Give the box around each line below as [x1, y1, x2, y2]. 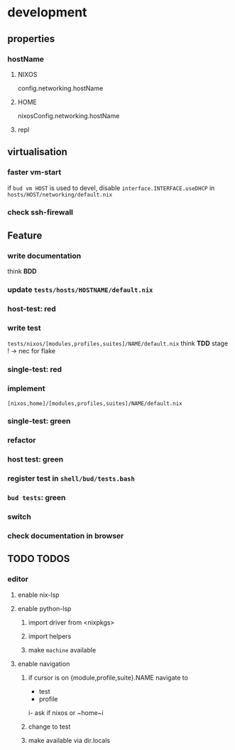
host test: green [7, 454, 64, 464]
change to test [28, 722, 71, 731]
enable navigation [17, 660, 70, 668]
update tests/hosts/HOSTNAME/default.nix [7, 285, 153, 295]
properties [7, 33, 55, 45]
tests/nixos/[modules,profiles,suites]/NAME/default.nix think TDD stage [7, 339, 229, 348]
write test [7, 323, 41, 333]
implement [7, 384, 45, 394]
